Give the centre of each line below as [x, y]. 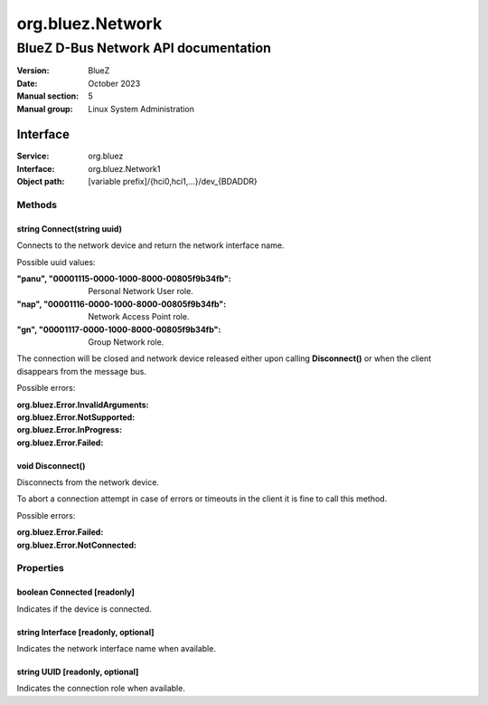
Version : [33, 71]
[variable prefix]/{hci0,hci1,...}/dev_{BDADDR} [173, 182]
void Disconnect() [51, 465]
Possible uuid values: [56, 262]
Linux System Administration [141, 109]
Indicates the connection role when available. [101, 689]
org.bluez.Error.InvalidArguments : [83, 405]
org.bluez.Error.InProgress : [69, 430]
